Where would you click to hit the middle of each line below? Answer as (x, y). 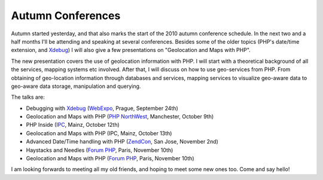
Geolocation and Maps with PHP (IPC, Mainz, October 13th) (99, 133)
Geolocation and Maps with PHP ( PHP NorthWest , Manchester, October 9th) (120, 117)
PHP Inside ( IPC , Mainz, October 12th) (73, 125)
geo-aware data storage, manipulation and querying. (76, 86)
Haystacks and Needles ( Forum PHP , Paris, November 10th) (100, 150)
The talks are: (28, 97)
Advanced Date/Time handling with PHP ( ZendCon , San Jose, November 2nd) (122, 142)
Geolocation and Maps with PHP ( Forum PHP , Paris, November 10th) (110, 158)
